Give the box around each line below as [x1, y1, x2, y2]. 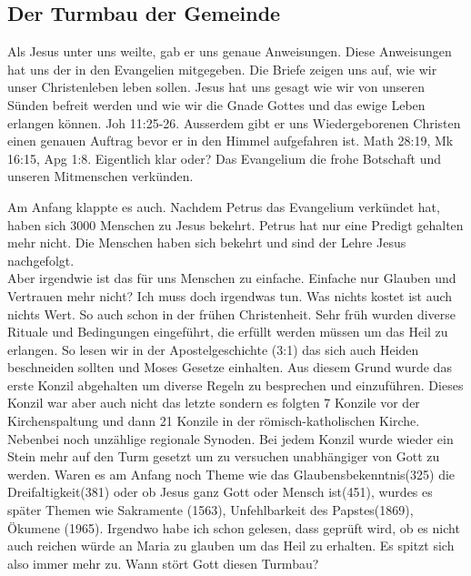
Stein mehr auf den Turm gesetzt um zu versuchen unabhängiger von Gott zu [7, 447, 440, 466]
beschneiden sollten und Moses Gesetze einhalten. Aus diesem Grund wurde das [7, 358, 452, 377]
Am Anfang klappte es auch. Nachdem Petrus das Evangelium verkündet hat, [7, 197, 440, 216]
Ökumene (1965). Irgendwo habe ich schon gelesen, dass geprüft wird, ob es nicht [7, 518, 460, 537]
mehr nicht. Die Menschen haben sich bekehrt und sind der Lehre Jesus [7, 233, 406, 252]
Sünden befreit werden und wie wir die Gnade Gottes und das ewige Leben [7, 95, 426, 114]
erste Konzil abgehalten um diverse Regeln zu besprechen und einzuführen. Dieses [7, 375, 464, 394]
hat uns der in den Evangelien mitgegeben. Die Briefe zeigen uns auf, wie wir [7, 59, 437, 78]
